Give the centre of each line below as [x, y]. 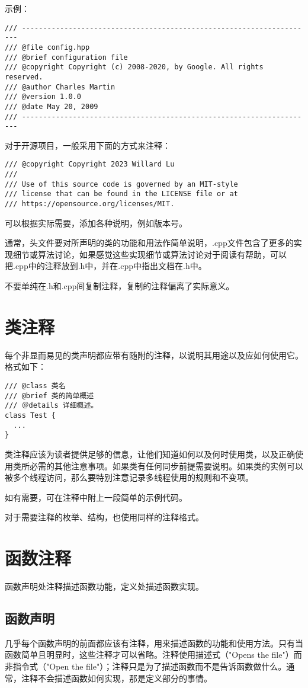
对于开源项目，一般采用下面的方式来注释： [88, 145]
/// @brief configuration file [66, 57]
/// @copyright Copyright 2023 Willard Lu [90, 164]
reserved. [24, 77]
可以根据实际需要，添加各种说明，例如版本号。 [96, 223]
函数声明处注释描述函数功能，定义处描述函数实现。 [104, 586]
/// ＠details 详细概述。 [52, 406]
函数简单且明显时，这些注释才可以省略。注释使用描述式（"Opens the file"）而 [153, 655]
